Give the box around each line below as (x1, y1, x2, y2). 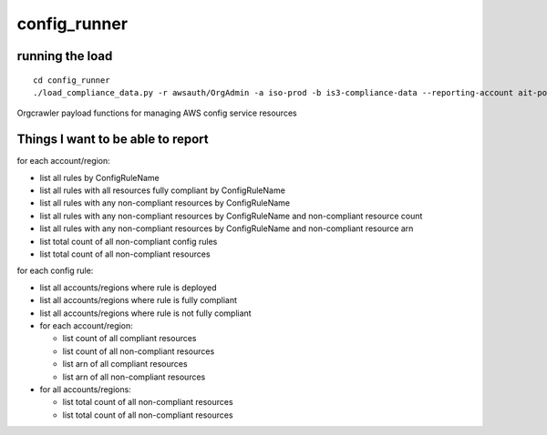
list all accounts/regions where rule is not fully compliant (39, 308, 252, 319)
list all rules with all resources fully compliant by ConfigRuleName (39, 185, 286, 196)
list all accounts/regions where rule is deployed (39, 282, 218, 293)
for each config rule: (16, 265, 94, 277)
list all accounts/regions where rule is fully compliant (39, 295, 237, 306)
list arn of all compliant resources (62, 359, 188, 369)
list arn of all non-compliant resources (62, 371, 206, 382)
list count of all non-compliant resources (62, 346, 215, 357)
